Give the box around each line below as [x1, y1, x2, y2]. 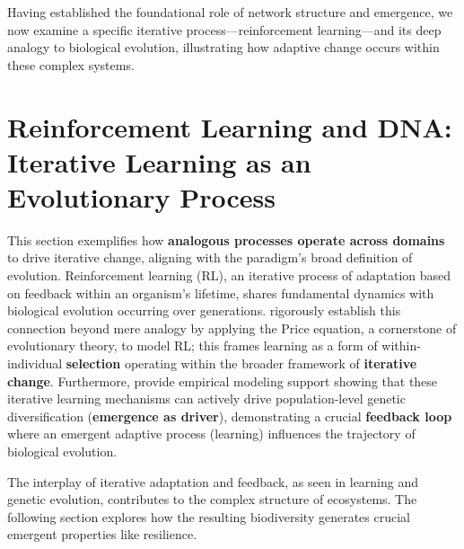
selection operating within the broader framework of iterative [66, 354, 417, 373]
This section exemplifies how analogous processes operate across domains [7, 230, 445, 249]
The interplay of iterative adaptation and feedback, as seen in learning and [7, 472, 419, 491]
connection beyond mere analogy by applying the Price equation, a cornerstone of [7, 318, 457, 337]
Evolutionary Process [7, 178, 276, 215]
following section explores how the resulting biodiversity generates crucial [7, 507, 410, 526]
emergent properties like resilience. [7, 525, 197, 544]
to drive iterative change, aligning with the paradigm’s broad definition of [7, 248, 413, 267]
